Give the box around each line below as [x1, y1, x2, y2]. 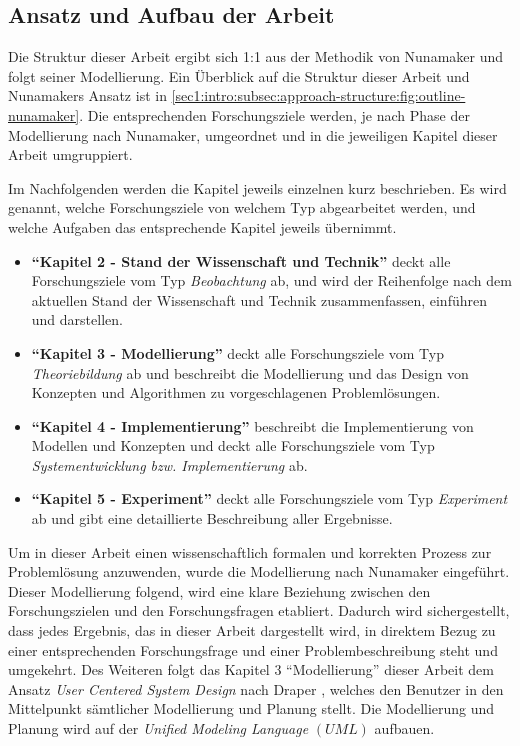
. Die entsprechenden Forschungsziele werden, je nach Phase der [79, 104, 470, 125]
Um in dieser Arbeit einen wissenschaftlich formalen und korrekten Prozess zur [8, 541, 492, 562]
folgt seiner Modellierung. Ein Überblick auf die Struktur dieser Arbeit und [8, 65, 470, 86]
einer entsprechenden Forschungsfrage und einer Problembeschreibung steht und [8, 639, 498, 660]
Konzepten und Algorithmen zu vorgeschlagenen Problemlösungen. [31, 382, 441, 403]
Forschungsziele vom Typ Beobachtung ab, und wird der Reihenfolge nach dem [31, 270, 512, 291]
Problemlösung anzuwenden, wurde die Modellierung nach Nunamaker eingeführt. [8, 561, 510, 582]
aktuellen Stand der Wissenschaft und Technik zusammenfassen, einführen [31, 289, 487, 310]
